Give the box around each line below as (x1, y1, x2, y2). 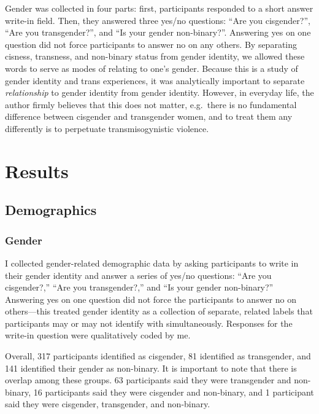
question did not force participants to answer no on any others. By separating (5, 37, 298, 50)
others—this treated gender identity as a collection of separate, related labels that (5, 305, 313, 318)
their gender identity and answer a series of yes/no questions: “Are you (5, 268, 272, 281)
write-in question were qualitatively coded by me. (5, 329, 191, 342)
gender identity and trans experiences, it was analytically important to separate (5, 74, 305, 87)
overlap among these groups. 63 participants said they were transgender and (5, 373, 291, 386)
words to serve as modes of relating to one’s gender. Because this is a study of (5, 61, 298, 74)
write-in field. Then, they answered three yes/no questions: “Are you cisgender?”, (5, 14, 310, 26)
